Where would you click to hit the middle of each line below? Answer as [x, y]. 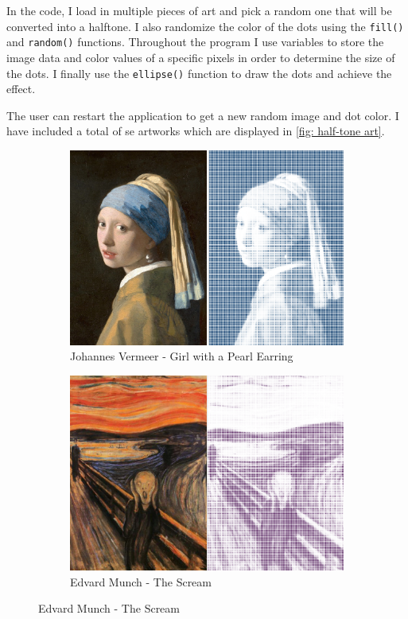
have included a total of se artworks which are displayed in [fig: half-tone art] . [196, 131]
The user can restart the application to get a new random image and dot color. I [203, 115]
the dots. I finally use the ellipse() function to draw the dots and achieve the [199, 73]
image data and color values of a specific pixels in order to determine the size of [201, 57]
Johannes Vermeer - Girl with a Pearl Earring [182, 356]
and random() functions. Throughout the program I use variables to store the [195, 42]
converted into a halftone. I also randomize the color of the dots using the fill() [205, 26]
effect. [21, 89]
